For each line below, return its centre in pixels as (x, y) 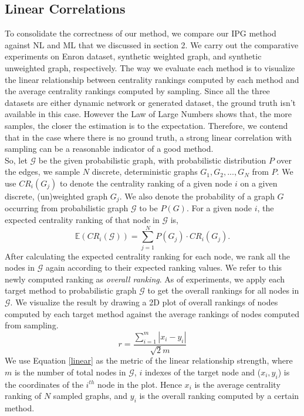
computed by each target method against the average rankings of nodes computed (152, 313)
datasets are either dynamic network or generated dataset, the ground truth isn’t (151, 102)
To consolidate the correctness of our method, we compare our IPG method (141, 33)
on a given (259, 183)
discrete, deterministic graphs (145, 172)
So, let (16, 160)
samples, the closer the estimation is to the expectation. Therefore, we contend (146, 125)
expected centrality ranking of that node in (82, 219)
